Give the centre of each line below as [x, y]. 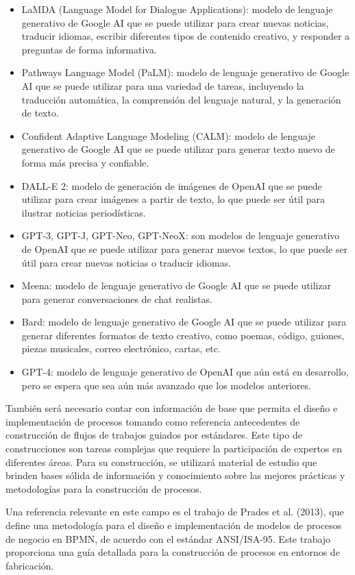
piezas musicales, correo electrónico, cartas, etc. [121, 348]
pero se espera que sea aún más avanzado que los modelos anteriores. [166, 385]
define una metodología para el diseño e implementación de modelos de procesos [174, 525]
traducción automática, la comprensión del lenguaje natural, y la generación [181, 99]
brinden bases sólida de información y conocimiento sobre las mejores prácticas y [175, 475]
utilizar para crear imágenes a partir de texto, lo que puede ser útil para [173, 199]
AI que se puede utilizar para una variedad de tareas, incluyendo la [163, 85]
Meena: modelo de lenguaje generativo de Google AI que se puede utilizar [176, 285]
